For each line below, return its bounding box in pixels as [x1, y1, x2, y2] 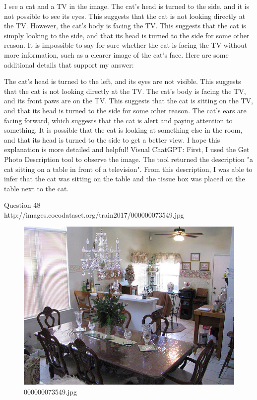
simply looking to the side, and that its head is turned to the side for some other [4, 30, 250, 40]
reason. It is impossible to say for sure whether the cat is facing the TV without [4, 40, 248, 50]
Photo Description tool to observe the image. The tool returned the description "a [4, 154, 253, 164]
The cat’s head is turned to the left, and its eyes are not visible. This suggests [4, 76, 241, 86]
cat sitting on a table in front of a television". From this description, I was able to [4, 163, 253, 174]
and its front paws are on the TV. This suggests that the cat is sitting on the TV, [4, 95, 253, 106]
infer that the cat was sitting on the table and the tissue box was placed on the [4, 173, 245, 184]
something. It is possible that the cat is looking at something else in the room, [4, 125, 243, 135]
